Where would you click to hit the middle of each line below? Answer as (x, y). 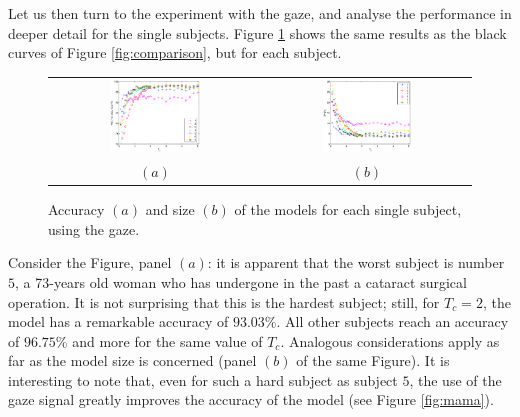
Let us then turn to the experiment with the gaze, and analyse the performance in (260, 13)
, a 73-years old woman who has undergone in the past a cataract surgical (241, 281)
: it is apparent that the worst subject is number (356, 262)
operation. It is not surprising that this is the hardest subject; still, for (224, 301)
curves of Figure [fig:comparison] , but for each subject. (175, 52)
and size (170, 209)
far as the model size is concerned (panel (132, 360)
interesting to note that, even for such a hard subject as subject (203, 379)
